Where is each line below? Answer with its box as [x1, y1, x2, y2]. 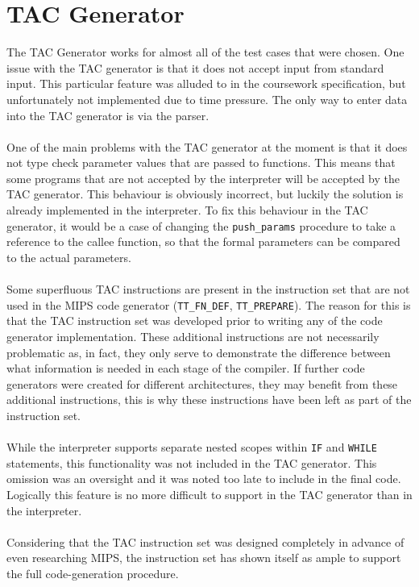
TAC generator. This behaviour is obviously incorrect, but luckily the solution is [6, 185, 404, 202]
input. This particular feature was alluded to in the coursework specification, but [6, 75, 406, 92]
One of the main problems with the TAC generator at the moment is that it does [6, 138, 408, 155]
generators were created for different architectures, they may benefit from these [6, 375, 398, 392]
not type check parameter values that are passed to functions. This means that [6, 154, 396, 171]
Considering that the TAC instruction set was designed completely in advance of [6, 533, 404, 550]
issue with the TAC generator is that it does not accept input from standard [6, 59, 384, 76]
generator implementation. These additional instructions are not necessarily [6, 327, 380, 344]
